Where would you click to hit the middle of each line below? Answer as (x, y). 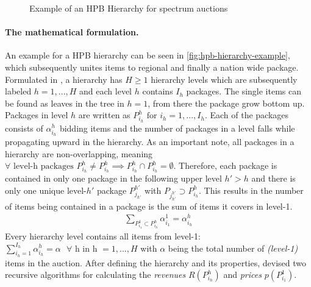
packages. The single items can (244, 91)
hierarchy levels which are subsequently (224, 79)
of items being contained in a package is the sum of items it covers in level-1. (149, 206)
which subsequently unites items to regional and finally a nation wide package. (152, 67)
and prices (242, 275)
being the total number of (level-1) (233, 248)
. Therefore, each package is (225, 165)
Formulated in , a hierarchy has (64, 79)
